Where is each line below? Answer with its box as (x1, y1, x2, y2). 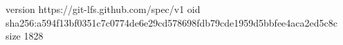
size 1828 (6, 29, 44, 43)
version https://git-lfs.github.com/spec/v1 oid (6, 2, 201, 16)
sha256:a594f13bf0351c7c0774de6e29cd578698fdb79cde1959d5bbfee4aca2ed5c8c (6, 15, 337, 29)
